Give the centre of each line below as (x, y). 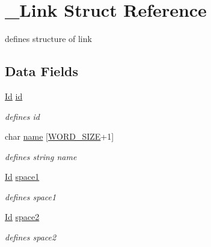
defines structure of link (48, 39)
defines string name (41, 156)
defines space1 (31, 196)
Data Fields (42, 71)
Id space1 (22, 177)
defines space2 (31, 237)
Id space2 (22, 217)
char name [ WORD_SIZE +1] (60, 136)
